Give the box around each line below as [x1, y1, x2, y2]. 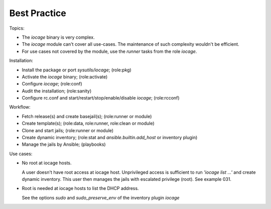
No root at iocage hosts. [22, 160, 72, 166]
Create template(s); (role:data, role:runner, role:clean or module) [22, 121, 155, 127]
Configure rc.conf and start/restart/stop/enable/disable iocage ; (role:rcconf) [22, 95, 180, 101]
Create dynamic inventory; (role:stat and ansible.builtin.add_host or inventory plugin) [22, 135, 198, 141]
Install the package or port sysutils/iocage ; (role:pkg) [22, 67, 131, 73]
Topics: [9, 25, 25, 31]
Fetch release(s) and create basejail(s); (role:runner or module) [22, 113, 152, 119]
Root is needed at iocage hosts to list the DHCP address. [22, 185, 139, 191]
